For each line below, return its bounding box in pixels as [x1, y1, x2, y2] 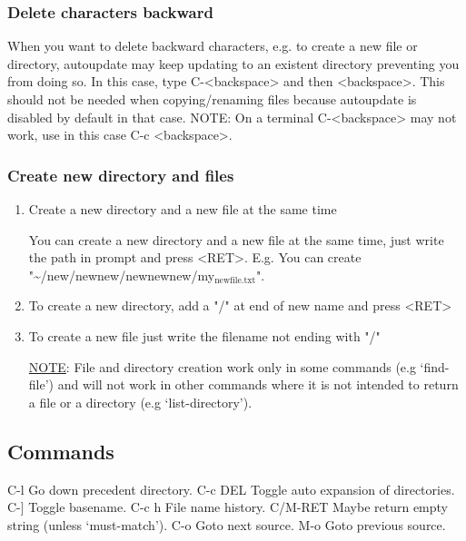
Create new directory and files [7, 163, 234, 186]
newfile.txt [214, 276, 256, 286]
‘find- [420, 357, 450, 376]
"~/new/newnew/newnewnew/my [28, 265, 215, 284]
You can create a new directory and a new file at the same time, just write [28, 230, 444, 249]
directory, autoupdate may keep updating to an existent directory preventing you [7, 54, 460, 73]
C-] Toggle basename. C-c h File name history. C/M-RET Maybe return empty [7, 497, 448, 516]
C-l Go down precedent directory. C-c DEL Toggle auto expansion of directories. [7, 479, 455, 498]
